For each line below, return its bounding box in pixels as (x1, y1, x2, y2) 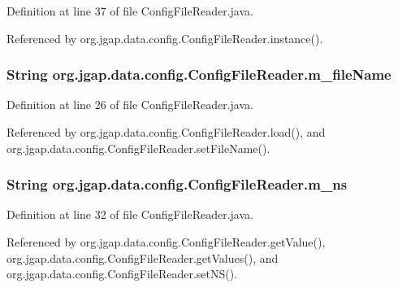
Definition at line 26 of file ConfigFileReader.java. (6, 96, 253, 113)
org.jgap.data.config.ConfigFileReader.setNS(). (6, 265, 238, 282)
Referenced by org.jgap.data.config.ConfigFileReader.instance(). (6, 29, 323, 46)
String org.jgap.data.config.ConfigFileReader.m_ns (6, 174, 348, 194)
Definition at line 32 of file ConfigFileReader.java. (6, 206, 253, 223)
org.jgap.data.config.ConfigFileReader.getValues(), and (6, 249, 279, 266)
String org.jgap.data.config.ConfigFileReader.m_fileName (6, 64, 392, 85)
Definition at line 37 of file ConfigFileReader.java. (6, 2, 253, 19)
